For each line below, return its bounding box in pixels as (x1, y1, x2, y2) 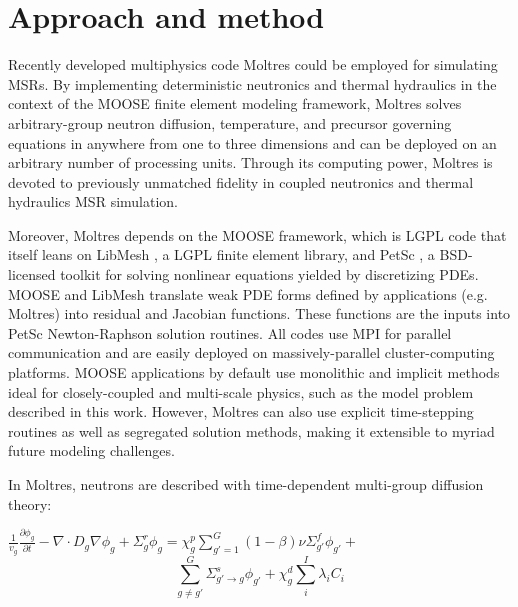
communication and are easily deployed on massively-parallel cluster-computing (8, 342, 495, 363)
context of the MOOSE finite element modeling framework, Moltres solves (8, 93, 462, 114)
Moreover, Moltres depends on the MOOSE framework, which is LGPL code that (8, 224, 507, 245)
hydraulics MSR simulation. (8, 191, 178, 212)
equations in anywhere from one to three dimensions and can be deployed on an (8, 132, 497, 153)
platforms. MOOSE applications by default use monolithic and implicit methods (8, 362, 500, 383)
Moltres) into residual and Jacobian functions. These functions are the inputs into (8, 303, 511, 324)
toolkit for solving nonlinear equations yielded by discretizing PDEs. (60, 264, 479, 285)
